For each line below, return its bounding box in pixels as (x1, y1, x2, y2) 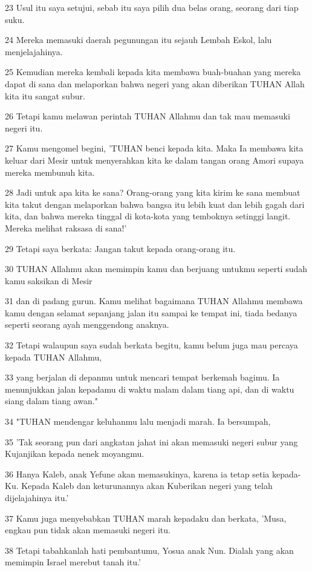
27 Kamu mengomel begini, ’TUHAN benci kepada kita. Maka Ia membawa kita (5, 142, 304, 155)
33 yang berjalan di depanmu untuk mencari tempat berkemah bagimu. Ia (5, 371, 280, 384)
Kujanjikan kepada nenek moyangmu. (5, 447, 145, 460)
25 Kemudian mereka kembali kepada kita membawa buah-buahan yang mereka (5, 65, 301, 78)
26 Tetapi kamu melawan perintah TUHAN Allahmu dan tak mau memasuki (5, 110, 290, 122)
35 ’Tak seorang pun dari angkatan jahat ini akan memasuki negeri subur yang (5, 435, 298, 448)
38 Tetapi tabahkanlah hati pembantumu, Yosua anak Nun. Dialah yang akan (5, 544, 294, 556)
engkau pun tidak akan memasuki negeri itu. (5, 524, 171, 536)
